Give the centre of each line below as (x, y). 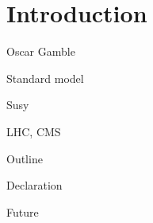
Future (23, 211)
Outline (25, 158)
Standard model (45, 78)
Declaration (34, 185)
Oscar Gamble (41, 51)
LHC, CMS (34, 131)
